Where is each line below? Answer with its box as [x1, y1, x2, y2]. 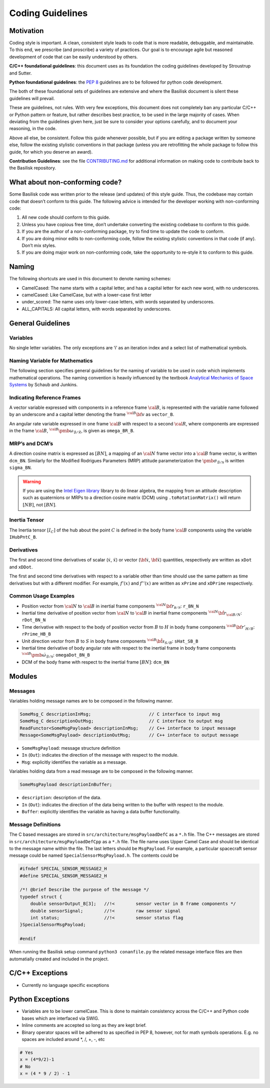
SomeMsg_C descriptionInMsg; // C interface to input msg [19, 711, 220, 717]
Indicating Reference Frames [9, 394, 81, 401]
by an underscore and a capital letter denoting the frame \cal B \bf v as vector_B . [9, 411, 174, 417]
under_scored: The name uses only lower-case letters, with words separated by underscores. [21, 299, 214, 305]
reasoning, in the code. [9, 126, 57, 132]
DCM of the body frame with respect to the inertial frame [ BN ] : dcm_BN [21, 659, 169, 665]
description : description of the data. [21, 795, 102, 801]
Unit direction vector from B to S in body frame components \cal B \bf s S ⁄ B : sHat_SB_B [21, 637, 198, 645]
